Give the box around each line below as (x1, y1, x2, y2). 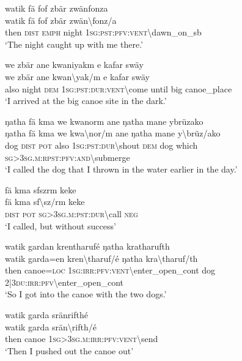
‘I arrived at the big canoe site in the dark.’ (5, 94, 167, 107)
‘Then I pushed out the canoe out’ (5, 344, 134, 357)
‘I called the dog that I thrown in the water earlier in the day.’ (5, 163, 238, 176)
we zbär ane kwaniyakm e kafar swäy (5, 58, 144, 71)
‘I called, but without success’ (5, 219, 116, 232)
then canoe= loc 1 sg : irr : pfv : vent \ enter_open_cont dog (5, 264, 216, 277)
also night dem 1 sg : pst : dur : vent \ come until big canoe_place (5, 82, 232, 95)
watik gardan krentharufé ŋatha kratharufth (5, 240, 170, 253)
